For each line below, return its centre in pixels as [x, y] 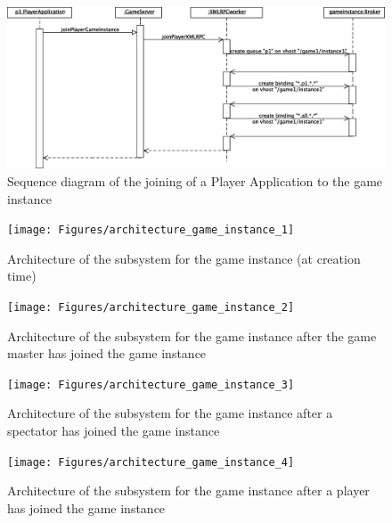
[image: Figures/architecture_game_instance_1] [151, 230]
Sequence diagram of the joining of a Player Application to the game [195, 180]
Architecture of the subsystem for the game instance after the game [192, 335]
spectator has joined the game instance [114, 431]
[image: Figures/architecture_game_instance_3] [151, 384]
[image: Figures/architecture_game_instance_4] [151, 462]
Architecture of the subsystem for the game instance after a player [188, 490]
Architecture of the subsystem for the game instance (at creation [184, 258]
